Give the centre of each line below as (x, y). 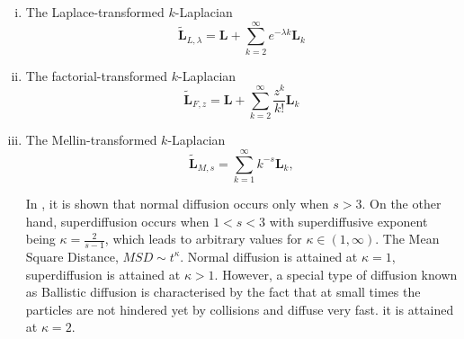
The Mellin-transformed (91, 140)
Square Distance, (72, 256)
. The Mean (407, 239)
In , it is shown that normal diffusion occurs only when (177, 203)
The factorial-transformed (97, 75)
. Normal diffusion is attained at (269, 256)
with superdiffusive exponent (348, 221)
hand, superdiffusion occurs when (117, 221)
